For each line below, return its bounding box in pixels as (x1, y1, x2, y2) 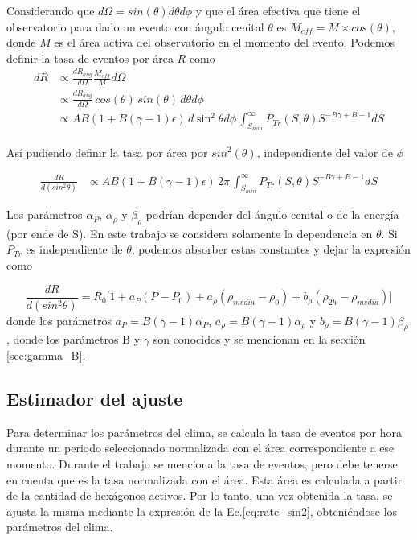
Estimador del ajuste (6, 385, 183, 410)
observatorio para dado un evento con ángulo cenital (6, 18, 264, 35)
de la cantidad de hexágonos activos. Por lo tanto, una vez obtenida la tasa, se (6, 487, 393, 504)
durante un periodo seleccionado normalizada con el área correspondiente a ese (6, 439, 395, 456)
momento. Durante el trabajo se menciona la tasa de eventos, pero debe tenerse (6, 455, 398, 472)
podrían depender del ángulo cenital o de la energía (145, 206, 399, 223)
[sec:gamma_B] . (6, 346, 86, 363)
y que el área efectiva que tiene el (195, 2, 361, 19)
